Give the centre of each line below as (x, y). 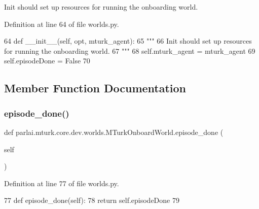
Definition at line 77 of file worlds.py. (62, 183)
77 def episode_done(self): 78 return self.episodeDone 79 (92, 200)
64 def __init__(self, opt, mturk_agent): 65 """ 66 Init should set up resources (128, 41)
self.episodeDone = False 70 (47, 61)
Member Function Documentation (95, 88)
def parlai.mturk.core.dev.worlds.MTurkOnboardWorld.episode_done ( (114, 132)
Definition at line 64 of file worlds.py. (62, 24)
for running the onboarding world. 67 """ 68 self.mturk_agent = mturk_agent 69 (130, 50)
